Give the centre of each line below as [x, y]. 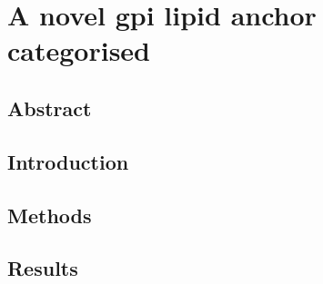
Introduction [68, 161]
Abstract [50, 108]
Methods [50, 215]
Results [43, 268]
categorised [79, 50]
